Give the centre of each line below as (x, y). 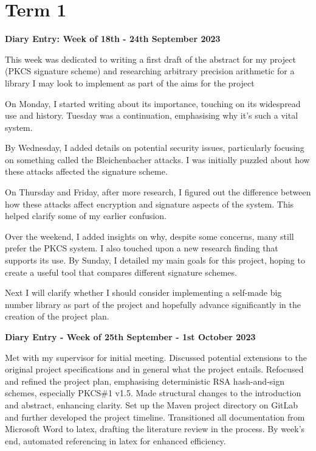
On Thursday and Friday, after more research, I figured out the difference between (158, 192)
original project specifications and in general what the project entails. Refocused (154, 369)
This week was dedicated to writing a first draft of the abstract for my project (150, 59)
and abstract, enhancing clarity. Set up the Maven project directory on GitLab (152, 404)
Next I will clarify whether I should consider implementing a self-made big (143, 292)
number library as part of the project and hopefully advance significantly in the (153, 304)
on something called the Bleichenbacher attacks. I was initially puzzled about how (157, 159)
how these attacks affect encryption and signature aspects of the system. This (149, 204)
